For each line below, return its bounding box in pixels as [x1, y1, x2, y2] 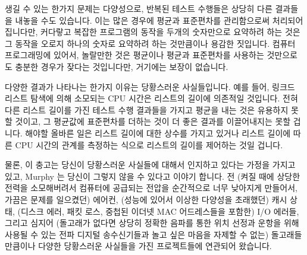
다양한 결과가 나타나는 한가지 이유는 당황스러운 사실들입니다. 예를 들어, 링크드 [5, 80, 295, 93]
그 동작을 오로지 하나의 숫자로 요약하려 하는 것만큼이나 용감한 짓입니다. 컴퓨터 [5, 37, 296, 49]
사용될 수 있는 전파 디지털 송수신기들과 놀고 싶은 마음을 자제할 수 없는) [5, 228, 269, 240]
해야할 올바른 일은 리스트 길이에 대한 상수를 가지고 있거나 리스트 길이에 [25, 126, 291, 139]
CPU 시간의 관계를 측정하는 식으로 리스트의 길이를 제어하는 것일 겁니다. [15, 138, 283, 151]
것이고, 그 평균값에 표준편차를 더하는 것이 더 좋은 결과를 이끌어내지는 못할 [15, 115, 291, 128]
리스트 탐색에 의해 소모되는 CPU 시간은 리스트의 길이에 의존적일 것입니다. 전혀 [5, 92, 298, 104]
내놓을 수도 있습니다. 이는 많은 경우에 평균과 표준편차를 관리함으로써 [15, 14, 270, 26]
